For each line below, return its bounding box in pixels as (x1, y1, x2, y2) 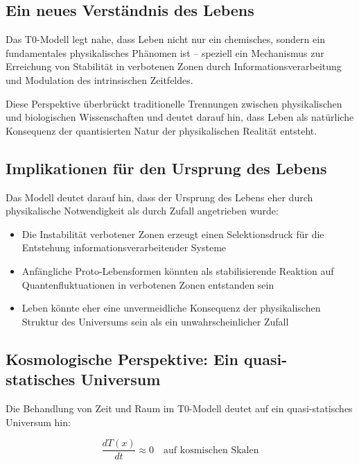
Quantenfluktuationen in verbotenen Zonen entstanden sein (21, 277, 274, 291)
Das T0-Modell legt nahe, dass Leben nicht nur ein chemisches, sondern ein (6, 32, 325, 46)
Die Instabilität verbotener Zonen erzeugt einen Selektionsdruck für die (21, 226, 324, 241)
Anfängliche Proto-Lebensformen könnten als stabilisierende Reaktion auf (21, 263, 334, 278)
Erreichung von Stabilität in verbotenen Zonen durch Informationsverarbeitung (6, 59, 342, 74)
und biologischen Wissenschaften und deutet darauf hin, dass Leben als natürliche (6, 110, 354, 124)
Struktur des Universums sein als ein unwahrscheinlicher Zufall (21, 314, 289, 328)
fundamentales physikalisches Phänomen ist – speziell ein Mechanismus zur (6, 45, 324, 60)
